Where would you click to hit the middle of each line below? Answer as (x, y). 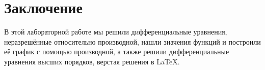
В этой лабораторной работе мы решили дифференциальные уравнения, (116, 32)
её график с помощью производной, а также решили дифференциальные (117, 51)
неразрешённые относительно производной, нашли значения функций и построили (132, 41)
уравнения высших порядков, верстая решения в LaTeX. (92, 61)
